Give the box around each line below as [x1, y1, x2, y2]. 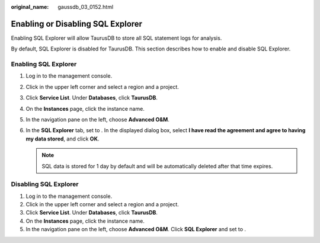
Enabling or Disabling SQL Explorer [11, 18, 142, 29]
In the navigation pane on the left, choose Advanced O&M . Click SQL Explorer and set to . [25, 226, 246, 233]
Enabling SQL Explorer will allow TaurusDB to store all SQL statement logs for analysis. [11, 34, 222, 41]
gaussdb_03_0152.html [57, 4, 114, 10]
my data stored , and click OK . [25, 135, 100, 142]
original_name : [11, 4, 49, 10]
